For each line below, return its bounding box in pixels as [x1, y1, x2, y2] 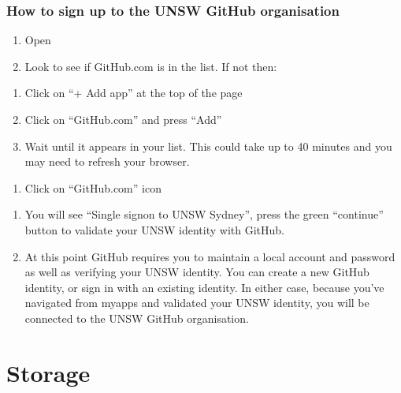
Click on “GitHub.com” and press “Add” [24, 111, 222, 127]
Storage [6, 356, 91, 388]
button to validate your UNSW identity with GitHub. [24, 221, 284, 238]
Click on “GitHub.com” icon [24, 179, 162, 196]
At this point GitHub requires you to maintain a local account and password [24, 248, 395, 264]
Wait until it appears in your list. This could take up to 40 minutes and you [24, 137, 392, 154]
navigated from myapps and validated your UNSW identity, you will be [24, 294, 369, 311]
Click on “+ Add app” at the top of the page [24, 84, 243, 101]
